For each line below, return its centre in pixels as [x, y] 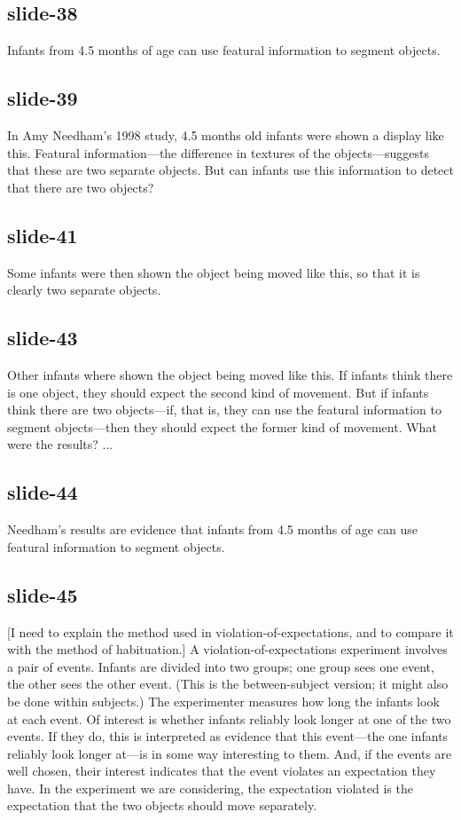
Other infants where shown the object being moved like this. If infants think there [230, 374]
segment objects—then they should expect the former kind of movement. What [222, 426]
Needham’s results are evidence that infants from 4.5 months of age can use [212, 529]
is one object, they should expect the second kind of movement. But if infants [218, 392]
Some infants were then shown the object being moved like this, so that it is [214, 272]
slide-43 [43, 338]
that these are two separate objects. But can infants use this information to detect [230, 170]
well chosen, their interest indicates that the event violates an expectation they [222, 771]
